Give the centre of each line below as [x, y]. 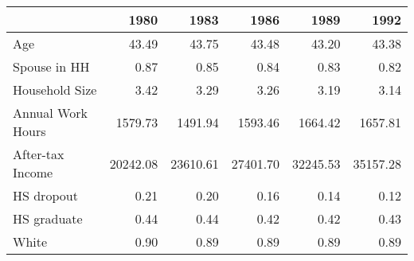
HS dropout [45, 195]
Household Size [55, 90]
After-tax [39, 154]
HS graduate [48, 218]
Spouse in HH [51, 66]
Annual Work [50, 113]
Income [33, 172]
